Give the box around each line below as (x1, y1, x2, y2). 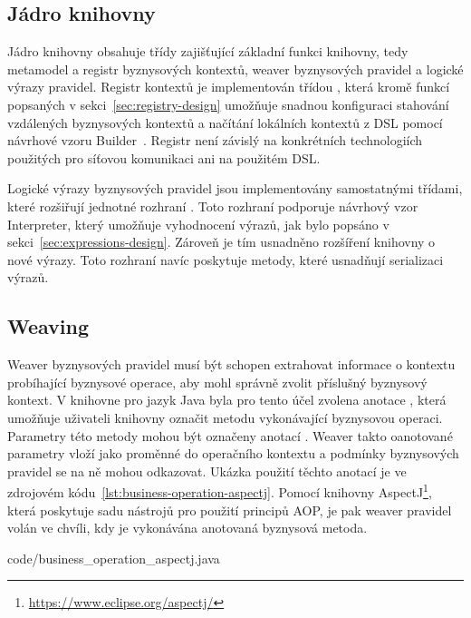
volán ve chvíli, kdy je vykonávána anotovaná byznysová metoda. (7, 518, 368, 537)
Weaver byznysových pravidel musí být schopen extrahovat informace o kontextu (7, 355, 456, 374)
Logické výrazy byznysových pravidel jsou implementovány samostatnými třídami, (7, 179, 463, 198)
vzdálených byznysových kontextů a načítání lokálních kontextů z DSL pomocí (7, 113, 443, 132)
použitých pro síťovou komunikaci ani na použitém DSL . (7, 148, 321, 167)
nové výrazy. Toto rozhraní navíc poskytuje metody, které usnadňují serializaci (7, 250, 444, 269)
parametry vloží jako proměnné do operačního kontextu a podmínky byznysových (7, 444, 459, 463)
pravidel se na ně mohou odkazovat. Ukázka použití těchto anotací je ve (7, 461, 407, 480)
